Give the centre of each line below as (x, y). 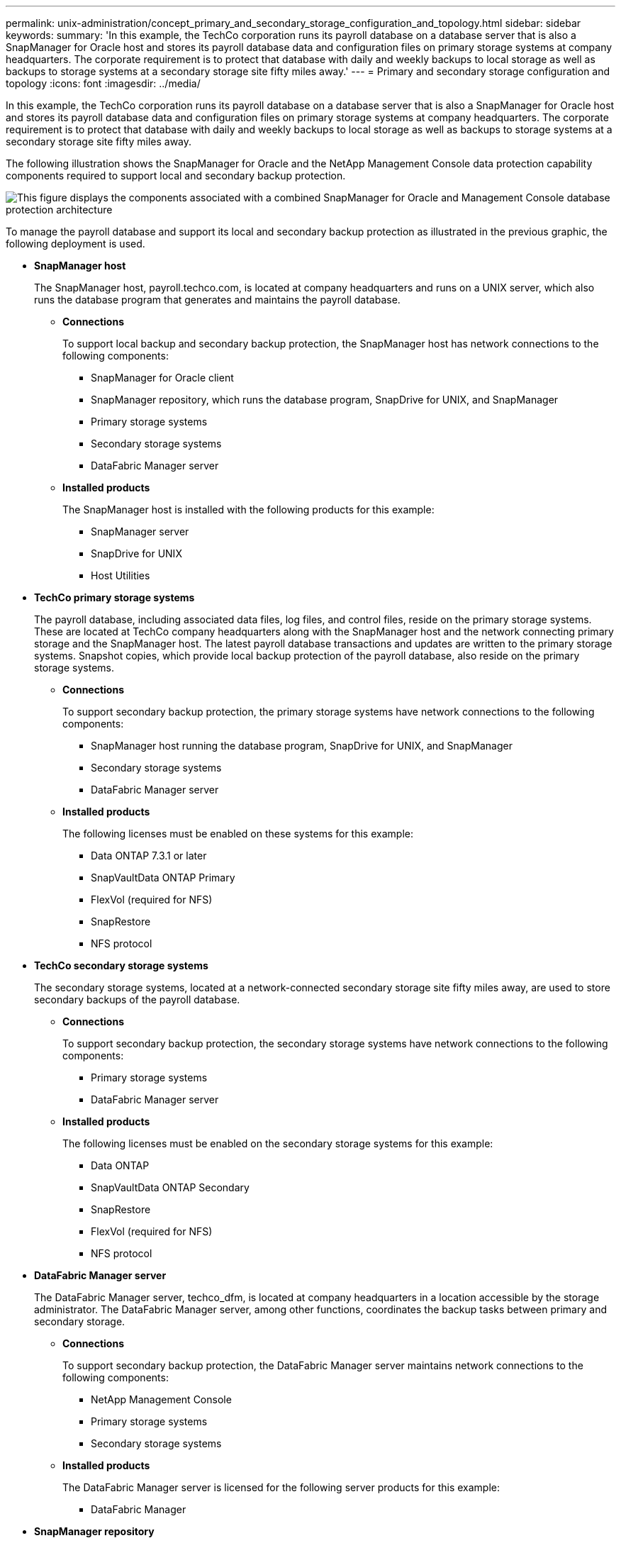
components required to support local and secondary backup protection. (176, 176)
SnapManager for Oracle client (162, 378)
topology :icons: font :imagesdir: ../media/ (103, 83)
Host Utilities (121, 575)
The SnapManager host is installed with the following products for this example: (248, 509)
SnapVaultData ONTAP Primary (163, 878)
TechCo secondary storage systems (121, 965)
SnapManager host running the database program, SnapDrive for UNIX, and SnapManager (302, 746)
